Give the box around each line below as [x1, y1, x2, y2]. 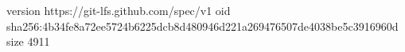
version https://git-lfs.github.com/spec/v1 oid [6, 2, 231, 18]
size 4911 [6, 33, 50, 50]
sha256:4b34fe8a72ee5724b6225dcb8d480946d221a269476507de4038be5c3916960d [6, 17, 399, 34]
